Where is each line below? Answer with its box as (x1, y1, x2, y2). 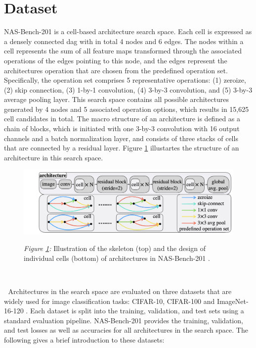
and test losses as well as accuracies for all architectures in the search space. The (4, 325, 248, 335)
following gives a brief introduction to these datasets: (4, 335, 165, 345)
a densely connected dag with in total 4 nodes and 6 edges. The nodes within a (4, 36, 244, 46)
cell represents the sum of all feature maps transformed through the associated (4, 46, 242, 56)
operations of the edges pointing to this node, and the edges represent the (4, 55, 227, 65)
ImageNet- (216, 296, 249, 306)
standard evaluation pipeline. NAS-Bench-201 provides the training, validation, (4, 315, 243, 325)
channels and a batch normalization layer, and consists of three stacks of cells (4, 133, 238, 143)
